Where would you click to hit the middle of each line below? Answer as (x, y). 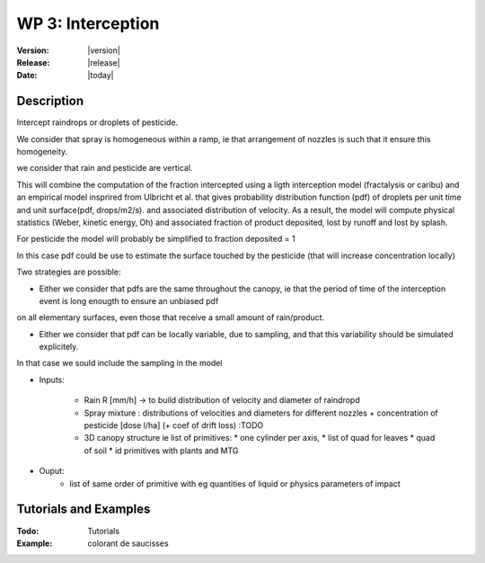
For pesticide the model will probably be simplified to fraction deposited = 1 (156, 239)
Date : (27, 76)
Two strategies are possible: (69, 272)
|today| (101, 76)
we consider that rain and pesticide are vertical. (105, 168)
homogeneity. (42, 152)
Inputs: (52, 380)
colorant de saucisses (128, 543)
